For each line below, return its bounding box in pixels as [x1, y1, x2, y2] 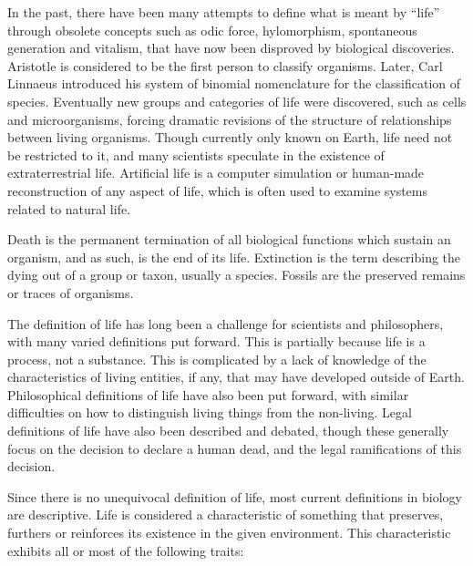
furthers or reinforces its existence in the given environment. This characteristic [7, 523, 451, 542]
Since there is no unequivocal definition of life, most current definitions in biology [7, 487, 462, 506]
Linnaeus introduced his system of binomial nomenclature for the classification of [7, 74, 461, 93]
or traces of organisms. [7, 283, 134, 302]
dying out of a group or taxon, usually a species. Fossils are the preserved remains [7, 265, 466, 284]
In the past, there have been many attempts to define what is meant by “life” [7, 3, 440, 21]
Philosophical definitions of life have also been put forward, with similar [7, 385, 409, 404]
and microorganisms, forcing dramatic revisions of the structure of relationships [7, 109, 452, 129]
